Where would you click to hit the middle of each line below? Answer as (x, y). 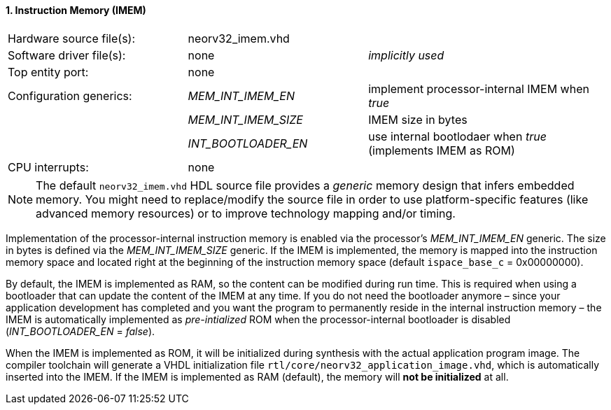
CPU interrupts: (48, 167)
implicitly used (406, 55)
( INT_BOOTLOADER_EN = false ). (80, 331)
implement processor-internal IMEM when (479, 89)
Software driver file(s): (67, 55)
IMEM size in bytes (418, 119)
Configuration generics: (70, 96)
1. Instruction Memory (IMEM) (76, 10)
